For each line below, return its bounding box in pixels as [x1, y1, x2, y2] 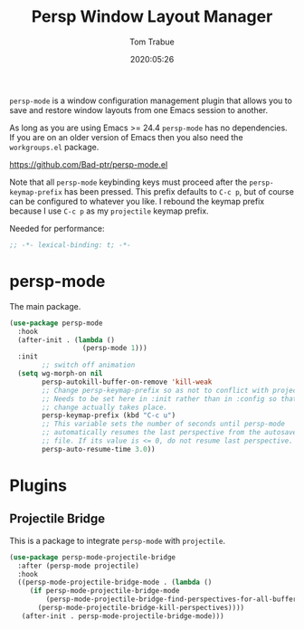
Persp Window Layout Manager [31, 6, 273, 27]
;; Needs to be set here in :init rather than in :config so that [42, 394, 298, 404]
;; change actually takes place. [42, 403, 168, 412]
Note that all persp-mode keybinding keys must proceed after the [9, 177, 248, 187]
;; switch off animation [42, 360, 136, 370]
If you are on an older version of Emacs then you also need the [9, 131, 243, 142]
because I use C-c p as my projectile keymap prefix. [9, 205, 210, 216]
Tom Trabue [129, 36, 175, 47]
